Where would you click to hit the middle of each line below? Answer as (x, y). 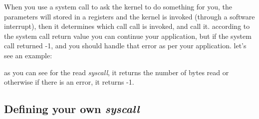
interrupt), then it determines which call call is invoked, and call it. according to (127, 26)
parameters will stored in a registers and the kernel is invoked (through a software (129, 16)
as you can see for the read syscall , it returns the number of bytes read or (117, 72)
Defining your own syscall (72, 109)
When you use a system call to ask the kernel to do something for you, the (118, 6)
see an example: (28, 55)
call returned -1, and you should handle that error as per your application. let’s (125, 46)
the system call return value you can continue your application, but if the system (128, 36)
